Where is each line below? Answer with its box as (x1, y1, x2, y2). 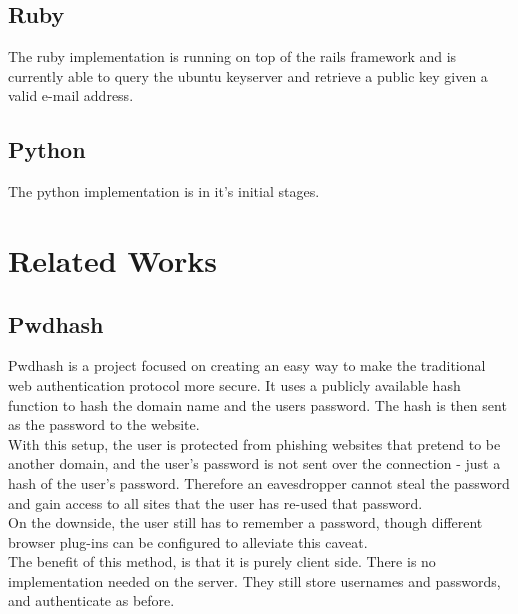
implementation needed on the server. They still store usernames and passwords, (8, 570, 501, 591)
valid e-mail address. (8, 85, 134, 106)
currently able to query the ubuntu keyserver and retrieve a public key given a (8, 65, 488, 86)
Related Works (8, 239, 218, 280)
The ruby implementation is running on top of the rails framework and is (8, 46, 457, 67)
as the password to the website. (8, 414, 200, 435)
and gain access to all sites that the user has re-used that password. (8, 492, 423, 513)
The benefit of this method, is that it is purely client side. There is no (8, 551, 436, 572)
